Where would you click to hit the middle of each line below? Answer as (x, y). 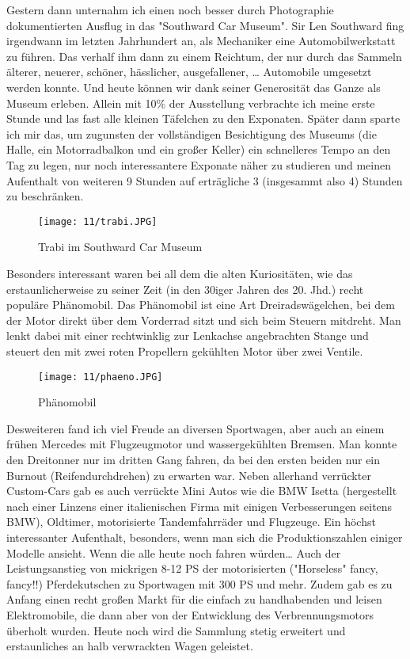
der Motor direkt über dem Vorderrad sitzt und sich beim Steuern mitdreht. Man (204, 320)
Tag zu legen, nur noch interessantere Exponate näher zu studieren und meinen (199, 164)
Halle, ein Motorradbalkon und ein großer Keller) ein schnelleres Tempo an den (199, 149)
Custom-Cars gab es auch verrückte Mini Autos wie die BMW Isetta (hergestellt (202, 491)
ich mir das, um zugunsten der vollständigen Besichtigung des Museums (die (192, 133)
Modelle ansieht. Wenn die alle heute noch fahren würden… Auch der (174, 552)
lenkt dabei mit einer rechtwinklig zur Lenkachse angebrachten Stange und (188, 335)
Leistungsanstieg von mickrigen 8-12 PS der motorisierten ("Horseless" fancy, (192, 568)
